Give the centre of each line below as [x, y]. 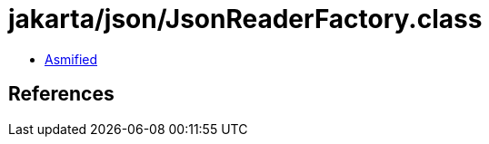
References [61, 94]
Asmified [71, 59]
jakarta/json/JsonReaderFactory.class [245, 19]
